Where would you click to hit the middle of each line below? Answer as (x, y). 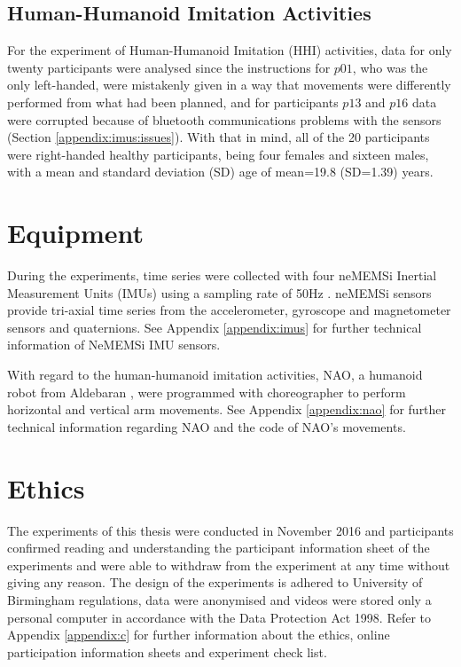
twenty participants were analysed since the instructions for (169, 67)
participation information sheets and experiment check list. (167, 651)
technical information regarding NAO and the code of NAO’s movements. (207, 426)
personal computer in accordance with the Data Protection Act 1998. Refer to (219, 617)
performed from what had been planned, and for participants (173, 102)
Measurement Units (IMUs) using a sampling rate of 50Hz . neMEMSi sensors (219, 292)
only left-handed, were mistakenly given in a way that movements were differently (229, 85)
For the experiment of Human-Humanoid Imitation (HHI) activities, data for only (230, 50)
